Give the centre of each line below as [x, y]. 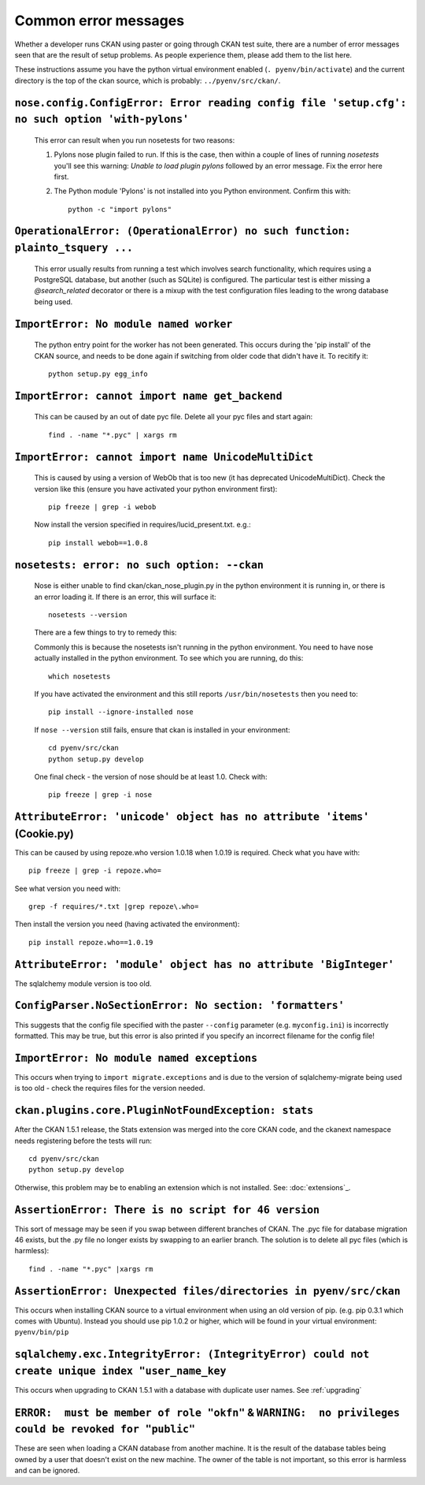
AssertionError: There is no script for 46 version [167, 1210]
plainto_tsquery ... [74, 248]
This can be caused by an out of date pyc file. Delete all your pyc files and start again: [174, 417]
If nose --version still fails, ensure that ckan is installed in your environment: [162, 730]
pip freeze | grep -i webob [102, 507]
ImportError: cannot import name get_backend [148, 396]
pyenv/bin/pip [42, 1332]
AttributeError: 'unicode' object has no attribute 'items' [192, 817]
